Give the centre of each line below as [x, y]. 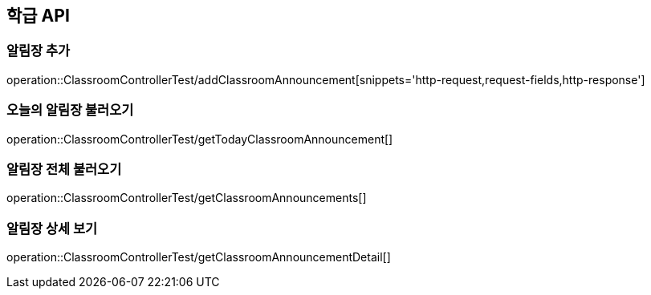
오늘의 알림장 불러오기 [70, 110]
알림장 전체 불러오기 [64, 169]
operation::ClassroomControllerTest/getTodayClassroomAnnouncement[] [200, 139]
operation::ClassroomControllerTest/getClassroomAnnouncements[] [187, 198]
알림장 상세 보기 [52, 228]
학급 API [38, 16]
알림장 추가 [39, 51]
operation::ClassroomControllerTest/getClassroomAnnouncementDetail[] [199, 257]
